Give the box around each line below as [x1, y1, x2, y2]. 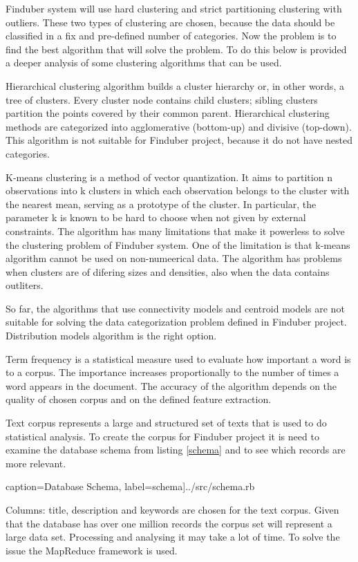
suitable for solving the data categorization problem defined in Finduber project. [6, 315, 347, 329]
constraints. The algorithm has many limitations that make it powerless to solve [6, 223, 345, 238]
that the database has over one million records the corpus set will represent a [6, 516, 332, 530]
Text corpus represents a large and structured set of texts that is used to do [6, 415, 327, 430]
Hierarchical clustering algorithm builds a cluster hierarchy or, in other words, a [6, 78, 344, 93]
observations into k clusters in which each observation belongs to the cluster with [6, 183, 350, 198]
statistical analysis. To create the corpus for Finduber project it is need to [6, 429, 319, 443]
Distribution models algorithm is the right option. [6, 328, 217, 343]
